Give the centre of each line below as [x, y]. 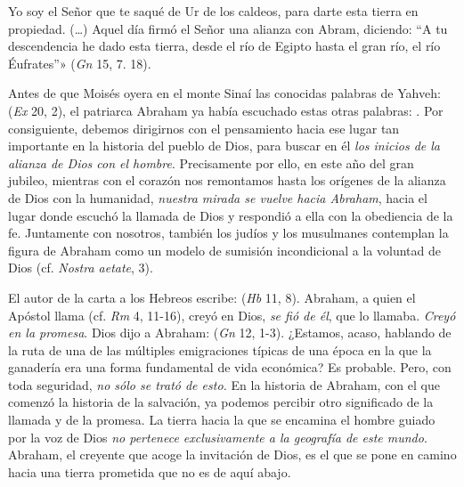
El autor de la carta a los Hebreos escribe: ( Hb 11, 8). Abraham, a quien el [212, 297]
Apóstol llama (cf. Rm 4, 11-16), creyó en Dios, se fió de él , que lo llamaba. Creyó [232, 315]
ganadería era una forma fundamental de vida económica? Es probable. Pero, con [230, 367]
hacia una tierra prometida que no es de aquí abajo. [150, 471]
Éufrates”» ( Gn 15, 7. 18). [80, 63]
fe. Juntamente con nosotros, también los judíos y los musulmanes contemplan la [228, 233]
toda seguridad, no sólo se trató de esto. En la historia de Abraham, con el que [224, 384]
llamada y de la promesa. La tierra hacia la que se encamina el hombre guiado [222, 420]
